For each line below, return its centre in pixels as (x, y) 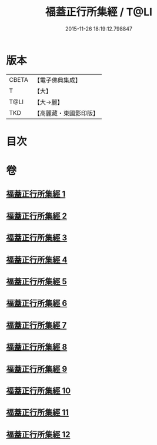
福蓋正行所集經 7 (36, 325)
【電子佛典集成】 (57, 80)
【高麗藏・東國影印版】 (66, 113)
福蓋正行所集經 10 (39, 391)
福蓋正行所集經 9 (37, 369)
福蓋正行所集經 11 (38, 413)
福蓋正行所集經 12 (38, 434)
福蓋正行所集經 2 (37, 216)
